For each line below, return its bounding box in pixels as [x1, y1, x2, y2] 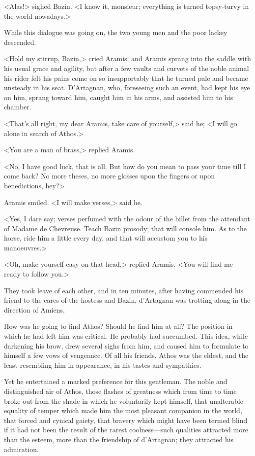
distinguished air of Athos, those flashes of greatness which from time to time [4, 386, 237, 396]
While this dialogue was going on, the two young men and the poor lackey [4, 27, 227, 37]
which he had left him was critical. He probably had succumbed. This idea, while [4, 331, 248, 341]
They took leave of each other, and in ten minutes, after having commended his [4, 285, 244, 295]
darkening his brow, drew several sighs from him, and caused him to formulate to [4, 340, 249, 351]
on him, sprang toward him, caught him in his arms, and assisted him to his [4, 92, 233, 102]
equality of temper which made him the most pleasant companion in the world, [4, 405, 242, 416]
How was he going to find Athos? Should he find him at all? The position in [4, 321, 233, 331]
